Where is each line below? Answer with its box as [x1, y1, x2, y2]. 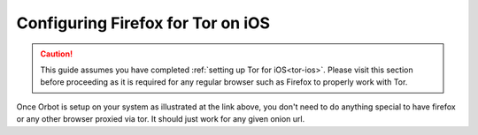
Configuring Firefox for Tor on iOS [16, 13, 270, 33]
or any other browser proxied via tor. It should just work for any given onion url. [16, 114, 305, 124]
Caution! [40, 49, 73, 59]
